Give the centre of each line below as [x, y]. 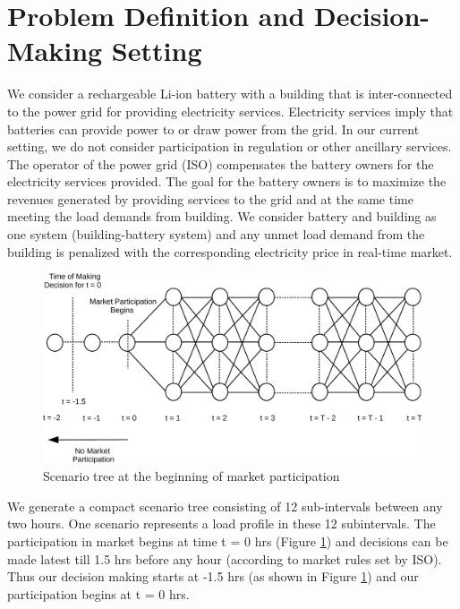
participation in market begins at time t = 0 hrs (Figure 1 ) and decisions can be [228, 541]
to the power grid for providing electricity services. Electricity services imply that [230, 111]
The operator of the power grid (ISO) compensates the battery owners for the [221, 163]
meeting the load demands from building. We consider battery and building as [222, 216]
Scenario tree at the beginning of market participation [192, 476]
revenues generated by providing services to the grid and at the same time [210, 198]
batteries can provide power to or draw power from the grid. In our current [213, 129]
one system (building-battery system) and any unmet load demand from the [216, 234]
